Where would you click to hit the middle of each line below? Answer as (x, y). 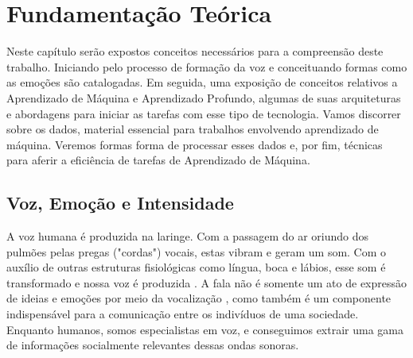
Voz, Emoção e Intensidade (120, 203)
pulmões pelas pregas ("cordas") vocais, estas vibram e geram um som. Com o (197, 251)
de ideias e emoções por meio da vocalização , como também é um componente (199, 298)
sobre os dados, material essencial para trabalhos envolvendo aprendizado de (193, 129)
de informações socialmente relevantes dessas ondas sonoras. (153, 345)
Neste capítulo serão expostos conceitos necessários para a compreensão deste (195, 51)
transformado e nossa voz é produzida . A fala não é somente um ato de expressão (207, 282)
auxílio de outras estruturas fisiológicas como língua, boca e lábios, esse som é (196, 267)
